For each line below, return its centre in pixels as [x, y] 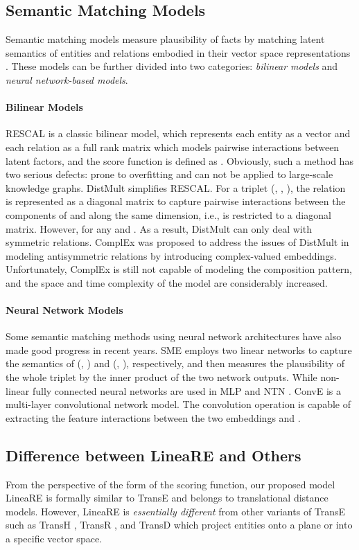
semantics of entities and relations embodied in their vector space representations [178, 52]
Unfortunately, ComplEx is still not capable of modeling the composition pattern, [179, 269]
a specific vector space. [54, 539]
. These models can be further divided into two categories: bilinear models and [172, 66]
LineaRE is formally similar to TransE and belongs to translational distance [167, 498]
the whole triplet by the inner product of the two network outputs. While [161, 377]
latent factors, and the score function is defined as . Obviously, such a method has [179, 160]
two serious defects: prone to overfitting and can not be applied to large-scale [169, 174]
